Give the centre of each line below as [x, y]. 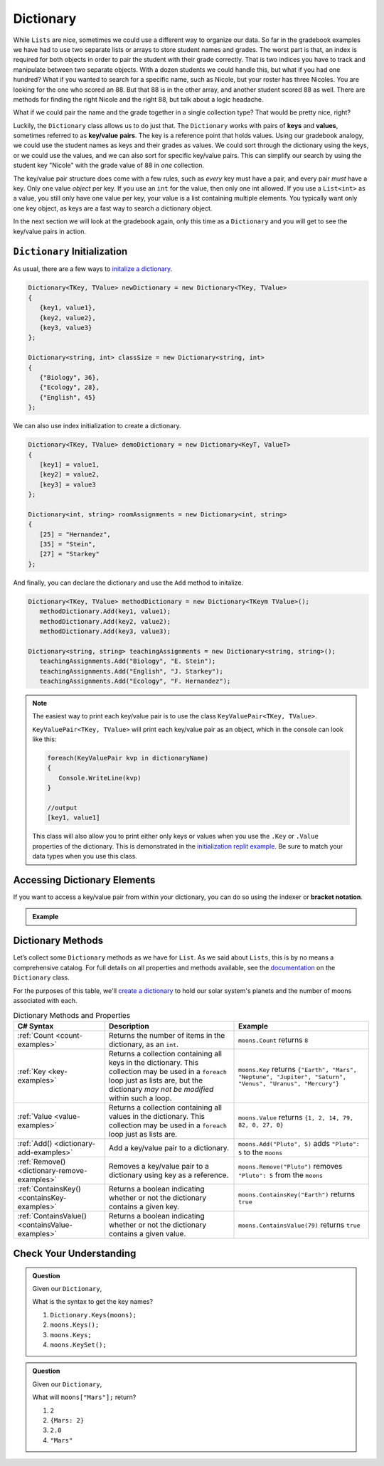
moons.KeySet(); [78, 1345]
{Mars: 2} [67, 1420]
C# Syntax [36, 1026]
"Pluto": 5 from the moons [281, 1175]
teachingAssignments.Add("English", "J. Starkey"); [131, 671]
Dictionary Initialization [70, 251]
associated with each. [45, 1000]
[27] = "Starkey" [69, 554]
